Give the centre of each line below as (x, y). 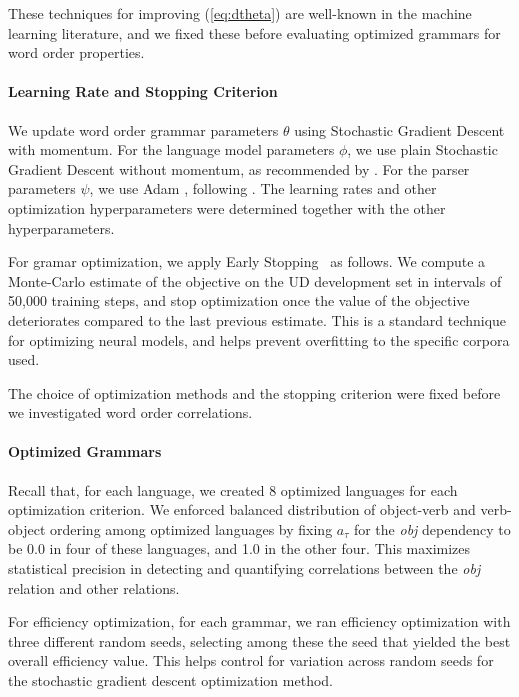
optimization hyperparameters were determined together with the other (227, 207)
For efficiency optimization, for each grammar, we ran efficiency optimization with (259, 621)
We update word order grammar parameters (143, 129)
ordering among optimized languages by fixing (191, 528)
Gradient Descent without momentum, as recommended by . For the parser (239, 168)
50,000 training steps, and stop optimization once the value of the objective (239, 300)
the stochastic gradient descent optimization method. (170, 680)
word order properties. (76, 52)
